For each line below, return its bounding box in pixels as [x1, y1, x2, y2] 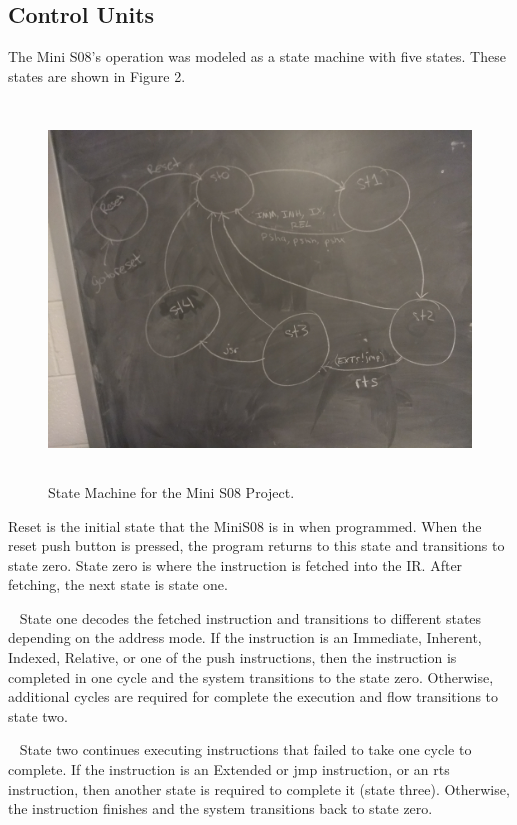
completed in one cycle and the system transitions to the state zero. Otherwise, [8, 666, 494, 687]
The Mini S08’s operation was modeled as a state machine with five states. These [8, 46, 506, 67]
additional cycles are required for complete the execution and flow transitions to [8, 686, 499, 707]
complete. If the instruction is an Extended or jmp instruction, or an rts [8, 759, 450, 780]
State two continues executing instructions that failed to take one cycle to [19, 739, 472, 760]
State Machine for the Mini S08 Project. [48, 481, 295, 502]
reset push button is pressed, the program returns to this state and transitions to [8, 535, 505, 556]
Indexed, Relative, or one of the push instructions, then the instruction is [8, 647, 457, 668]
